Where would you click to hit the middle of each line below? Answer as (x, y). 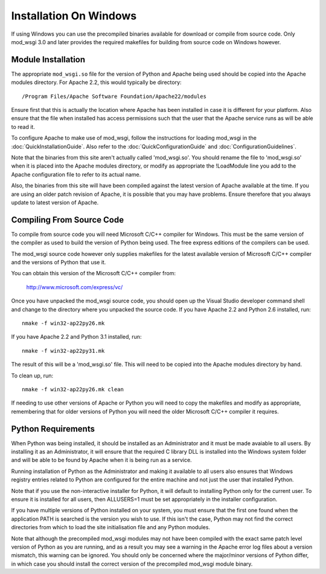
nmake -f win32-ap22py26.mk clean (73, 389)
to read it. (23, 126)
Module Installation (48, 60)
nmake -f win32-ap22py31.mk (63, 351)
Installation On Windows (74, 16)
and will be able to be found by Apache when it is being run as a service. (102, 460)
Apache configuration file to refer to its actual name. (76, 174)
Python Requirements (53, 429)
